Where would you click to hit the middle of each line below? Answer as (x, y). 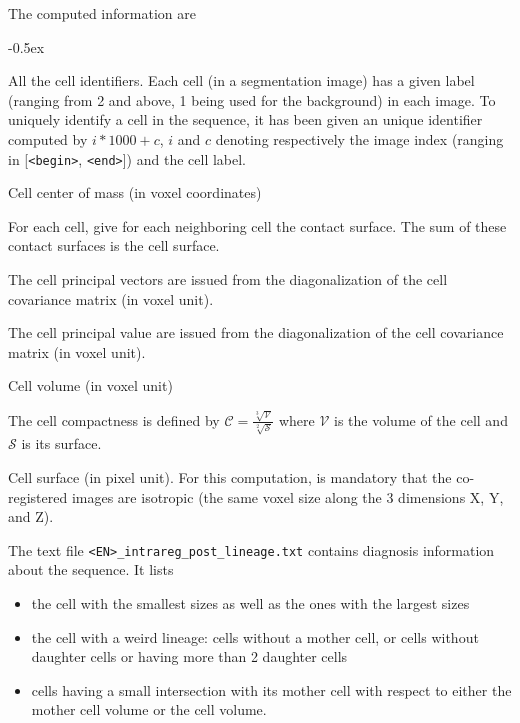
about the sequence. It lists (91, 569)
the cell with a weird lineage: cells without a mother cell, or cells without (255, 636)
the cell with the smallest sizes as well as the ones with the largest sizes (250, 603)
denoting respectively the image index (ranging (359, 138)
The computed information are (102, 13)
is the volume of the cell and (421, 419)
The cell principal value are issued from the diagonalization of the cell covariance (256, 332)
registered (38, 496)
